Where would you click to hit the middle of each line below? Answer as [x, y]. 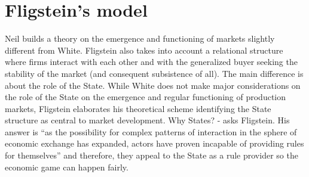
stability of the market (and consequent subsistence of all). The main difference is [154, 73]
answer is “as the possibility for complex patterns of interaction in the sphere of [151, 131]
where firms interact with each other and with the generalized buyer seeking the [151, 62]
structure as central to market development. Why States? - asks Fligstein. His [147, 120]
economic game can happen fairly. [67, 167]
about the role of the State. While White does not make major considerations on [153, 85]
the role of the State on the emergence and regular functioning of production [146, 97]
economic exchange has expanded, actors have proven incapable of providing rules [154, 143]
